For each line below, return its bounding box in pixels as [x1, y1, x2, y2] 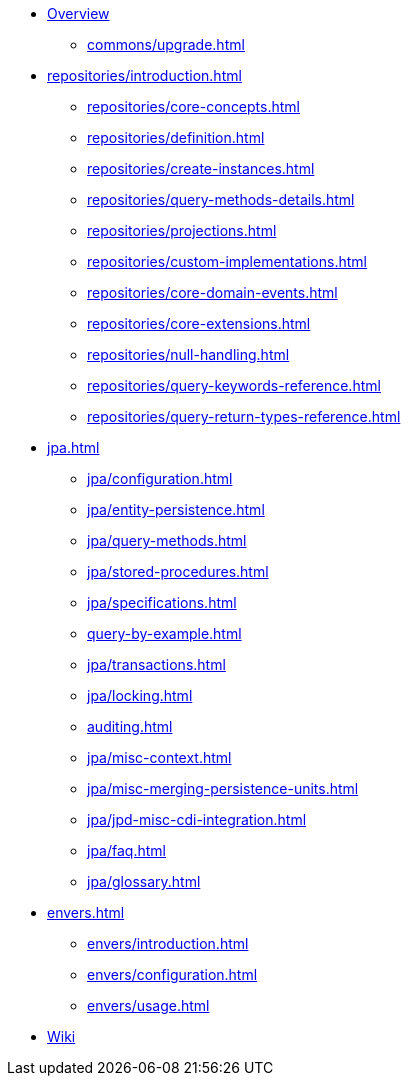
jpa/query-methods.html [87, 532, 247, 549]
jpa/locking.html [87, 687, 193, 704]
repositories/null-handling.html [87, 346, 290, 363]
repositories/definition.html [87, 129, 265, 146]
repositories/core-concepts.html [87, 98, 300, 115]
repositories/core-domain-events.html [87, 284, 338, 301]
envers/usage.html [87, 997, 210, 1014]
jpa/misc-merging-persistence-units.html [87, 780, 359, 797]
